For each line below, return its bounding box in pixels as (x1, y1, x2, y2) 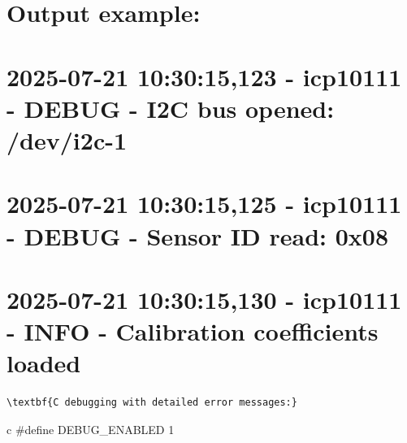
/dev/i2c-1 (6, 123, 128, 156)
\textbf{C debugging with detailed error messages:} (6, 397, 297, 409)
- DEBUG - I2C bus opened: (6, 91, 335, 124)
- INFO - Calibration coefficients (6, 315, 379, 348)
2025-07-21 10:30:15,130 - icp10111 (6, 282, 402, 315)
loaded (6, 346, 81, 380)
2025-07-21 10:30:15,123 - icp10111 (6, 59, 402, 93)
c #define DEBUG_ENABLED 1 (6, 420, 175, 437)
